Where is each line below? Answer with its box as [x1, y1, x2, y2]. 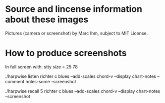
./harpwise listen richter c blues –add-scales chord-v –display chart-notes [5, 73, 156, 79]
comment [5, 78, 25, 84]
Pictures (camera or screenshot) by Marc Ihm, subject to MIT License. [5, 30, 148, 36]
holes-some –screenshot [25, 78, 76, 84]
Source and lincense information [5, 3, 143, 15]
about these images [5, 14, 89, 25]
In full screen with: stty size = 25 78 [5, 64, 78, 69]
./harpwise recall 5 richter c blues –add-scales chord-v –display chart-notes [5, 88, 161, 94]
